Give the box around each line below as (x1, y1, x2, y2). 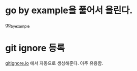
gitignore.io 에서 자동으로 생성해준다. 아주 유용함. (5, 60, 104, 66)
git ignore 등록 (5, 42, 65, 54)
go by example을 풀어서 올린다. (5, 5, 133, 16)
